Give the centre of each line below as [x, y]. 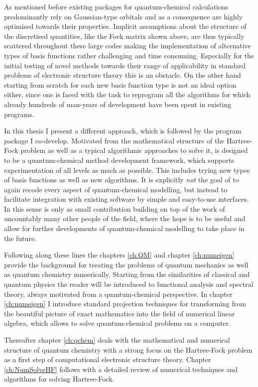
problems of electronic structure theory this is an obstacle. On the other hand [123, 75]
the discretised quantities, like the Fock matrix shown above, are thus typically [124, 36]
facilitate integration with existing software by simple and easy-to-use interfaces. [127, 199]
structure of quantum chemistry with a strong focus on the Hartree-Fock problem [128, 349]
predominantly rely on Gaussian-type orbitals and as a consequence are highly [123, 16]
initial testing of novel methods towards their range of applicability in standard [125, 65]
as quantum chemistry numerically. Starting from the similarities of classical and [127, 274]
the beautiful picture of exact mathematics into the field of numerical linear [120, 313]
